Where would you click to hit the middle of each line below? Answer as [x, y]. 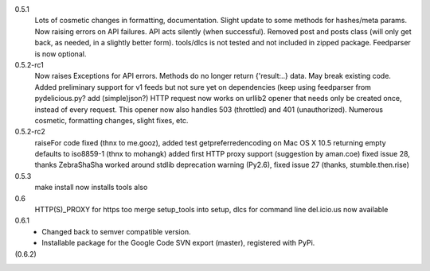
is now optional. [61, 54]
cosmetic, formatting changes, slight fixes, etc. [111, 120]
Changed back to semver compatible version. [116, 231]
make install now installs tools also [91, 188]
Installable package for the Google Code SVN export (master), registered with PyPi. [178, 243]
